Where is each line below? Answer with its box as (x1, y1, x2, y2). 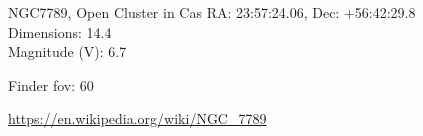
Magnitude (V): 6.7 (8, 41, 127, 62)
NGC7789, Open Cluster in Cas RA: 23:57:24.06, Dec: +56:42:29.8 (8, 2, 416, 22)
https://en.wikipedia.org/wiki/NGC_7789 (8, 108, 267, 129)
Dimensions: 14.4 (8, 21, 112, 42)
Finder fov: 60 (8, 74, 94, 95)
